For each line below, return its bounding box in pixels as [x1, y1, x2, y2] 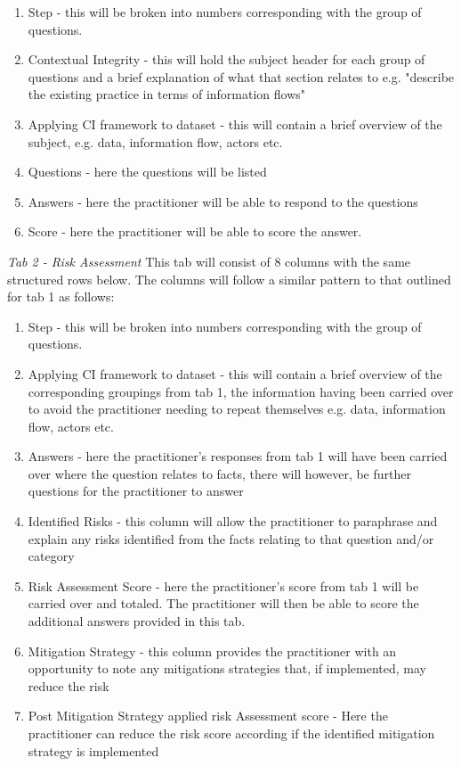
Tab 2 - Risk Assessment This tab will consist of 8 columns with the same [7, 251, 411, 270]
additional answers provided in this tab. [28, 612, 246, 630]
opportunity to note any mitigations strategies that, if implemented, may [28, 659, 426, 678]
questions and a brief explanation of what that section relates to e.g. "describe [28, 67, 455, 86]
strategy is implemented [28, 741, 159, 760]
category [28, 547, 75, 565]
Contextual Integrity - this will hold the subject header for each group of [28, 50, 425, 69]
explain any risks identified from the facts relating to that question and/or [28, 529, 434, 548]
